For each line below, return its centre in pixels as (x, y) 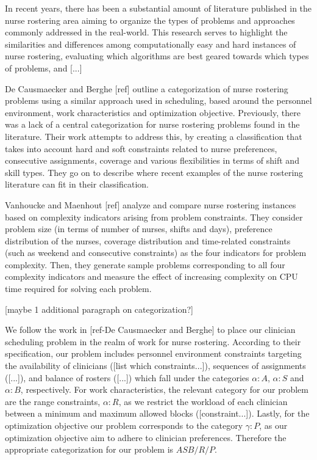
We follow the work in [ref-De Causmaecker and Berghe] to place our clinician (150, 330)
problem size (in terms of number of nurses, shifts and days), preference (139, 229)
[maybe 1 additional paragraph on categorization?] (99, 309)
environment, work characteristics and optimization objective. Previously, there (153, 112)
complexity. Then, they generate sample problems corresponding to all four (145, 264)
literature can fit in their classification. (77, 184)
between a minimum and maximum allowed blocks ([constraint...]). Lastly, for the (157, 413)
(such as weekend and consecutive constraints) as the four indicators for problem (156, 253)
